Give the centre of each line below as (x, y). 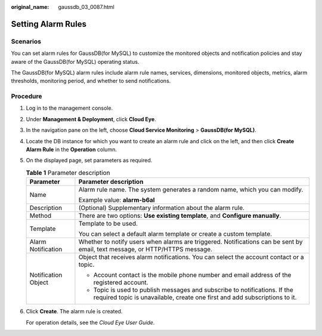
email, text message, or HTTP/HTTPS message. (145, 249)
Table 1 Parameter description (68, 173)
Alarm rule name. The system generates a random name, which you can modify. (191, 190)
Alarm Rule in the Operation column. (72, 150)
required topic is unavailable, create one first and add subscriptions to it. (195, 297)
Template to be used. (108, 224)
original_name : (30, 7)
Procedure (27, 97)
